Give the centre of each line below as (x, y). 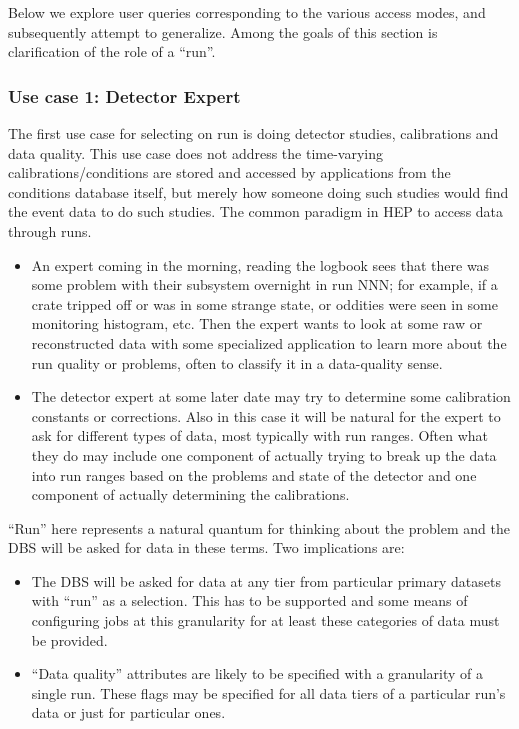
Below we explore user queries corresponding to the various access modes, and (247, 12)
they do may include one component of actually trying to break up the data (264, 454)
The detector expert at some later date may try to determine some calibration (271, 396)
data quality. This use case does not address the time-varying (196, 152)
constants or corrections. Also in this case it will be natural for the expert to (266, 415)
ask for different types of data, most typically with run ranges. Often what (260, 435)
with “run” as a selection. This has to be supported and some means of (249, 600)
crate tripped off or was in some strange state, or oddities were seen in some (264, 303)
